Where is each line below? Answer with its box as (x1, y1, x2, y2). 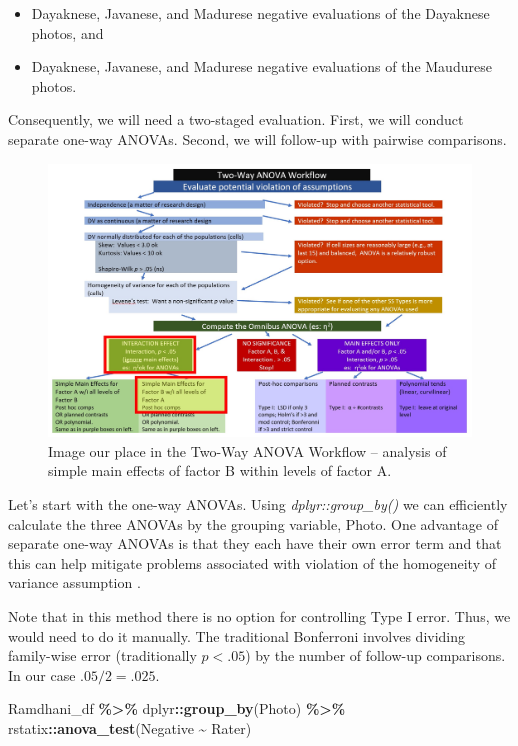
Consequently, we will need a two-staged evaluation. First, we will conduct (8, 109, 464, 130)
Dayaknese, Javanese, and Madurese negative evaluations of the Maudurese (31, 56, 492, 77)
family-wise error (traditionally (8, 645, 197, 666)
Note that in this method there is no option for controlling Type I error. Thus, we (8, 606, 511, 626)
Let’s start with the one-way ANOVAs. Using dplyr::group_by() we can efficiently (8, 494, 508, 515)
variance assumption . (8, 572, 141, 593)
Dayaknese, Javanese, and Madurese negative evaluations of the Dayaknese (31, 3, 490, 23)
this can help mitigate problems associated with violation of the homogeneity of (8, 552, 497, 573)
